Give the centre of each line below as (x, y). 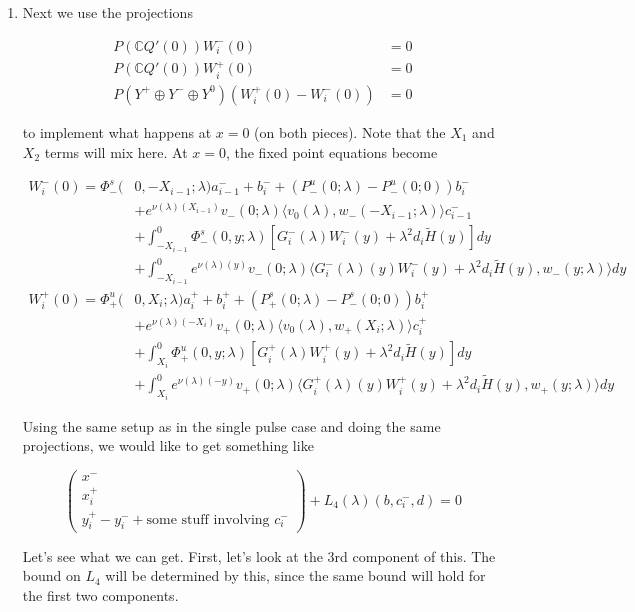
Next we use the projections (107, 12)
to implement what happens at (117, 131)
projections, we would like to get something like (168, 445)
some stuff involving (208, 519)
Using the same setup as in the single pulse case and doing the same (231, 425)
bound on (51, 575)
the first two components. (100, 594)
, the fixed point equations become (331, 151)
